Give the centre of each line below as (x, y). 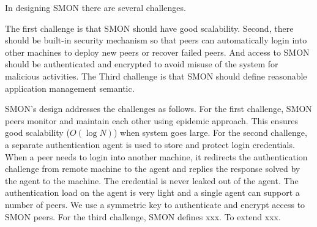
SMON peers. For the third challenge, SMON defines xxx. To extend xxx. (143, 216)
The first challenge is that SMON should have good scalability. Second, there (149, 28)
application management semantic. (70, 88)
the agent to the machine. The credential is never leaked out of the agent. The (152, 180)
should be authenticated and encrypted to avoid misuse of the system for (142, 64)
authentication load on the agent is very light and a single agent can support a (152, 192)
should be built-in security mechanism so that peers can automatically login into (156, 40)
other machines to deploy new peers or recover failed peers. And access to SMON (157, 52)
